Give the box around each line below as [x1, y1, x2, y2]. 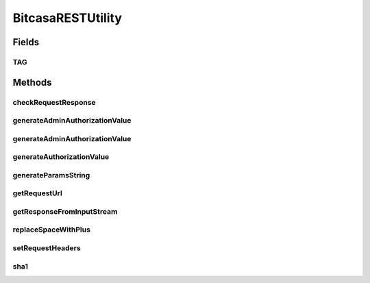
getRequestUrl [12, 188, 63, 198]
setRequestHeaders [12, 243, 82, 253]
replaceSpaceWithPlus [12, 225, 90, 234]
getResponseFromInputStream [12, 206, 118, 216]
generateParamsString [12, 170, 90, 180]
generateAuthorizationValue [12, 152, 110, 162]
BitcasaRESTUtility [12, 10, 123, 25]
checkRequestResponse [12, 97, 96, 107]
